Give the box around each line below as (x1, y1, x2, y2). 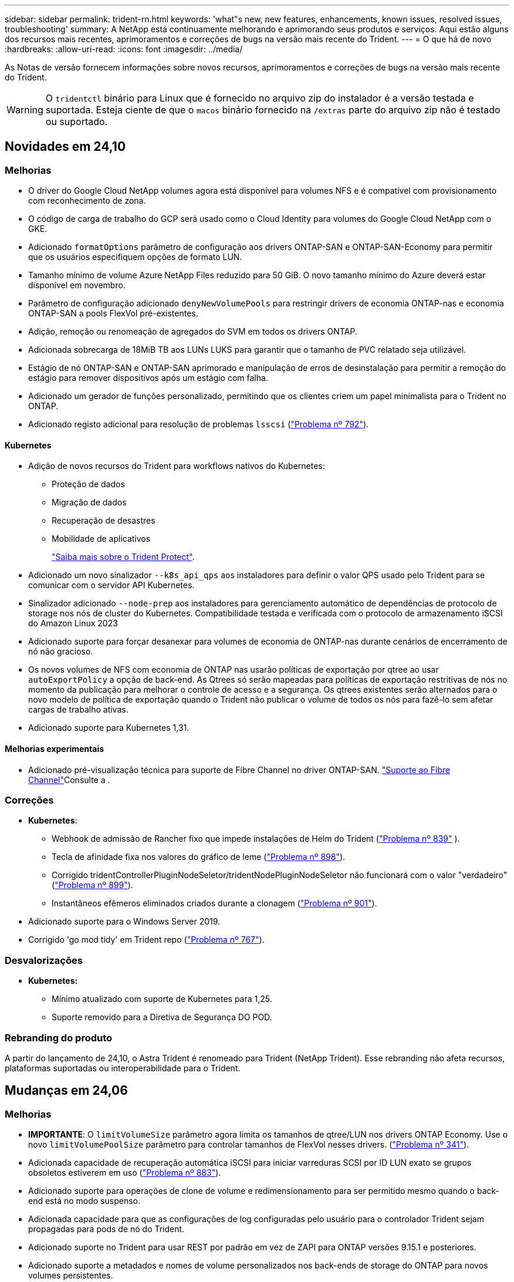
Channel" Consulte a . (28, 774, 110, 785)
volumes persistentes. (28, 1270, 113, 1281)
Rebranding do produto (5, 1031, 113, 1044)
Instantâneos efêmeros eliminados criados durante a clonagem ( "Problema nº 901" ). (52, 898, 377, 909)
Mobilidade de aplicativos (52, 534, 151, 544)
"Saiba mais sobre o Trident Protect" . (52, 552, 195, 562)
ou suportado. (45, 116, 108, 127)
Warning (6, 104, 43, 116)
